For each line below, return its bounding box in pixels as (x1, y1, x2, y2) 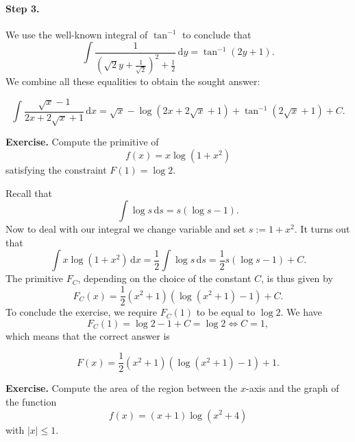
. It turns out (294, 222, 350, 236)
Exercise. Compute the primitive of (5, 135, 159, 149)
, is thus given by (261, 271, 333, 286)
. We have (280, 305, 322, 319)
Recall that (5, 185, 52, 200)
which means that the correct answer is (5, 328, 170, 342)
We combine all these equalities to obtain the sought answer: (5, 74, 260, 89)
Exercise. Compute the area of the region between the (5, 381, 238, 395)
